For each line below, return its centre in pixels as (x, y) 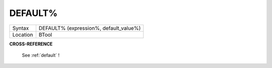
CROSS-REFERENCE (31, 44)
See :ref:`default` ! (41, 55)
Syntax (21, 28)
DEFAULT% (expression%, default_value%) (90, 28)
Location (23, 34)
